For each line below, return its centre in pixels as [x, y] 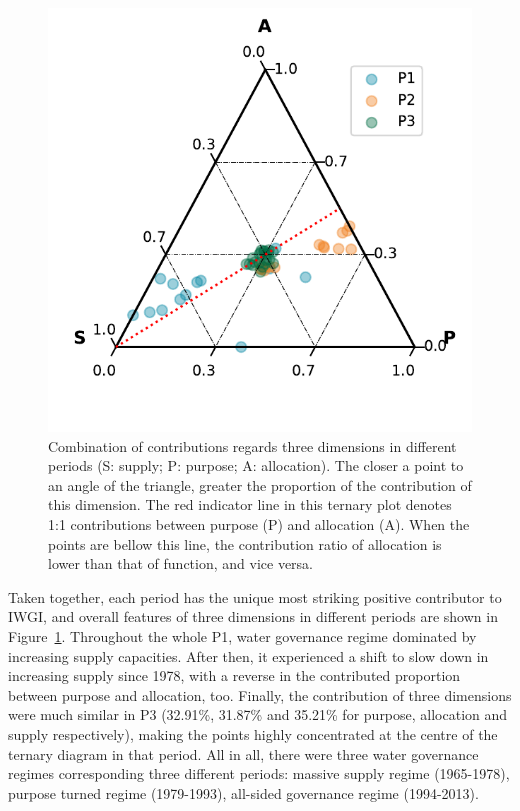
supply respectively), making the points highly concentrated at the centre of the [253, 733]
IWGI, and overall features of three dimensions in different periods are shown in [253, 616]
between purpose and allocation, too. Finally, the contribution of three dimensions [260, 694]
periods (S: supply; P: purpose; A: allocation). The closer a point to [256, 465]
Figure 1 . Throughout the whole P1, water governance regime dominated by [242, 635]
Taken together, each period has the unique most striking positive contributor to [255, 596]
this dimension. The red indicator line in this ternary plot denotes [250, 504]
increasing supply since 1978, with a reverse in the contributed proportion [234, 675]
